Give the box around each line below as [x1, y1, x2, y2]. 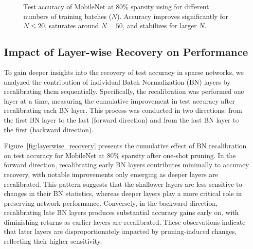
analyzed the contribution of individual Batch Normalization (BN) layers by [4, 76, 231, 87]
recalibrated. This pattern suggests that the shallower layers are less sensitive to [4, 178, 242, 189]
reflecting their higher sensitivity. [4, 236, 102, 246]
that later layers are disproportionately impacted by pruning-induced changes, [4, 226, 237, 236]
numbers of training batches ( [23, 11, 112, 21]
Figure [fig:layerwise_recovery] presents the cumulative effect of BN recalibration [4, 141, 247, 151]
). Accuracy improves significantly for [117, 11, 228, 21]
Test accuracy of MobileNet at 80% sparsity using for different [23, 1, 209, 11]
